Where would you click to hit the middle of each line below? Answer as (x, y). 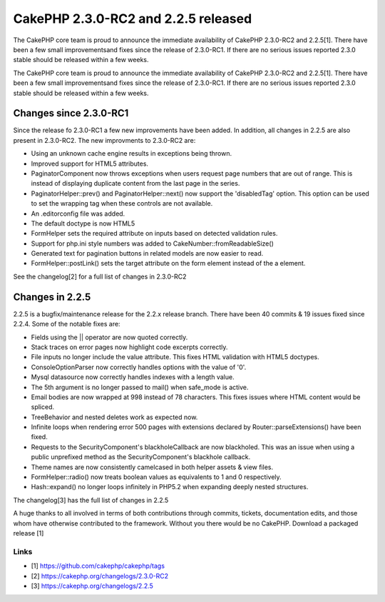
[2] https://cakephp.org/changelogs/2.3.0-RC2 (100, 576)
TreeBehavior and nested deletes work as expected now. (114, 417)
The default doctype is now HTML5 (83, 223)
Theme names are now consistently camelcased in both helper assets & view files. (152, 467)
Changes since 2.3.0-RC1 (71, 113)
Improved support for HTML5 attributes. (90, 164)
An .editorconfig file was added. (78, 214)
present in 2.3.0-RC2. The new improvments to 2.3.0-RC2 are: (104, 140)
